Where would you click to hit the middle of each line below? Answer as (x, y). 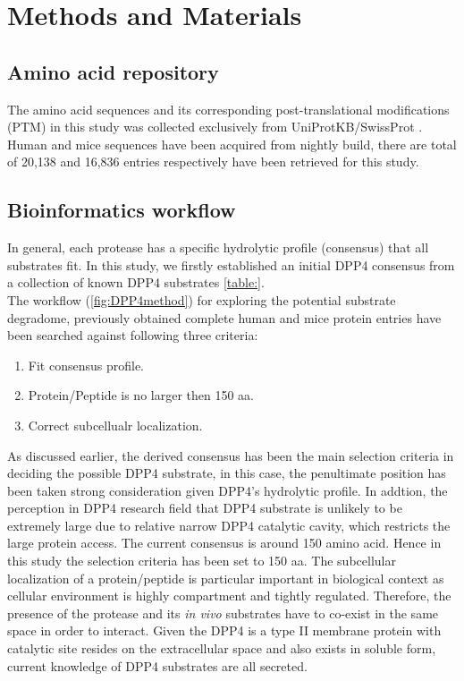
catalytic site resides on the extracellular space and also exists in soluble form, (222, 648)
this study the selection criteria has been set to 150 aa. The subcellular (202, 561)
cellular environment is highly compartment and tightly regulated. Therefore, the (229, 596)
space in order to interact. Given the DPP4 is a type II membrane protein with (224, 630)
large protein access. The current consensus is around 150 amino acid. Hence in (224, 543)
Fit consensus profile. (86, 365)
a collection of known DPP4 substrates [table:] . (136, 282)
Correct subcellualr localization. (115, 425)
